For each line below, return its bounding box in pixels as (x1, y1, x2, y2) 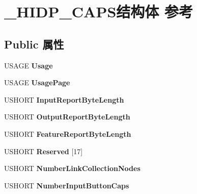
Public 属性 (4, 36, 64, 52)
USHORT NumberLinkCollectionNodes (4, 163, 140, 174)
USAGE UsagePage (4, 77, 70, 88)
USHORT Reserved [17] (4, 145, 83, 156)
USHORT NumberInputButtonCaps (4, 180, 129, 190)
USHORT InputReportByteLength (4, 94, 124, 105)
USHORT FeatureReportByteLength (4, 128, 131, 139)
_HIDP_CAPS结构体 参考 (4, 1, 193, 22)
